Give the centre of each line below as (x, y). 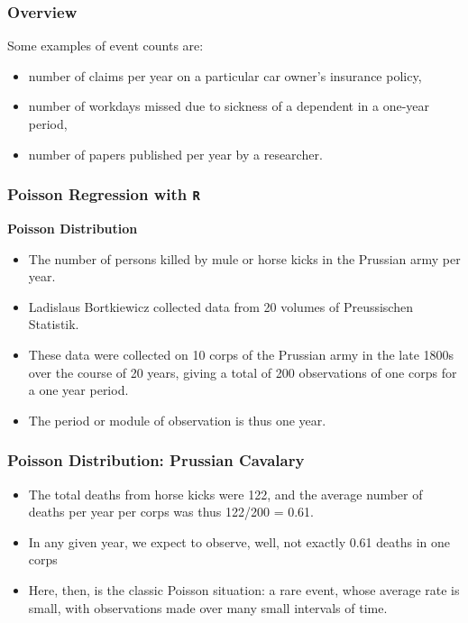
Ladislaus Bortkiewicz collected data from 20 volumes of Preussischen (220, 306)
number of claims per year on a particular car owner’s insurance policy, (225, 75)
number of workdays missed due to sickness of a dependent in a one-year (229, 106)
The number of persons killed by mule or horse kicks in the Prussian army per (244, 258)
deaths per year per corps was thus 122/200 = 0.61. (171, 512)
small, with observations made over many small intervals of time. (208, 607)
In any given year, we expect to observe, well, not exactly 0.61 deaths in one (239, 541)
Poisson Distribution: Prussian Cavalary (156, 460)
